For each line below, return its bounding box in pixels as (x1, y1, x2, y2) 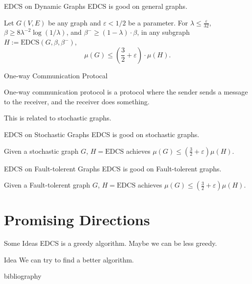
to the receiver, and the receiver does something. (4, 96, 150, 106)
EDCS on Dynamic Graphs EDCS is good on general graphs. (4, 1, 188, 11)
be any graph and (48, 17, 101, 27)
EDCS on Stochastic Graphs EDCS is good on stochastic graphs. (4, 129, 200, 139)
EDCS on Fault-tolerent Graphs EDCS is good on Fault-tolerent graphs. (4, 163, 222, 173)
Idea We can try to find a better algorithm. (4, 254, 134, 264)
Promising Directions (4, 210, 150, 230)
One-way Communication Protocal (4, 70, 108, 80)
